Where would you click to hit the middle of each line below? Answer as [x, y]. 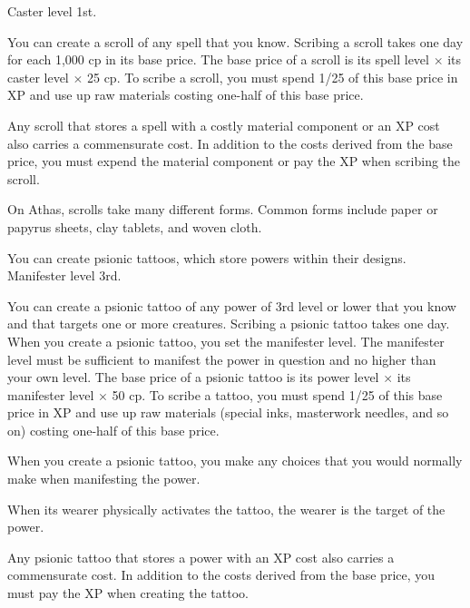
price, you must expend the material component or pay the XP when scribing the [234, 161]
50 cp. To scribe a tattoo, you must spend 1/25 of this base [277, 394]
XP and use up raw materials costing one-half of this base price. [186, 95]
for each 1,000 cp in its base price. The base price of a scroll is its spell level [218, 59]
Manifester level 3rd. [64, 275]
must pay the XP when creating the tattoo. [128, 593]
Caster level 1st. [52, 11]
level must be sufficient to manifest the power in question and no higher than [222, 359]
